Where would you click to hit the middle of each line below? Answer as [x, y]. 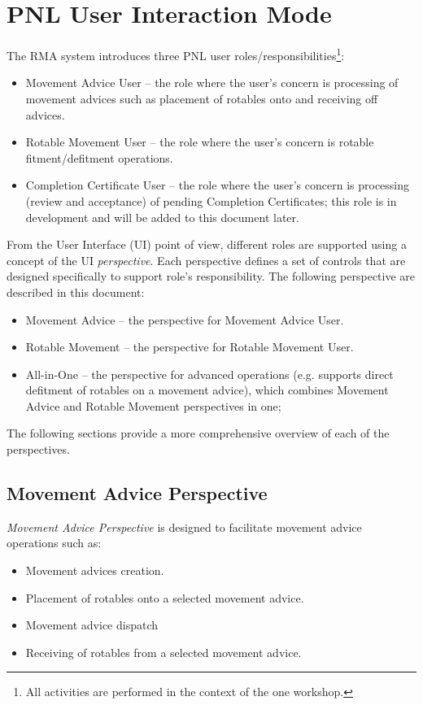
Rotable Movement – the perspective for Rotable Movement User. [190, 347]
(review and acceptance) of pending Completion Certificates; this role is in [211, 200]
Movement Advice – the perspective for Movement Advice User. [185, 319]
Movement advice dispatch [92, 625]
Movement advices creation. [95, 570]
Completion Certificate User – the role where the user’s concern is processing [218, 185]
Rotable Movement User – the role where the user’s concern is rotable [200, 142]
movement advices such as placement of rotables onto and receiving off [202, 98]
